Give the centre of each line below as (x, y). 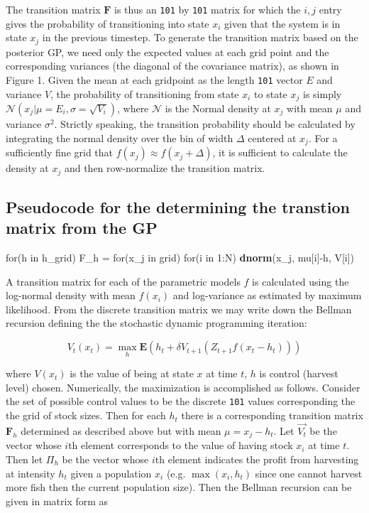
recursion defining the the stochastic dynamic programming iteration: (156, 323)
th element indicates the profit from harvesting (257, 459)
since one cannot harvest (309, 473)
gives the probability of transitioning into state (108, 23)
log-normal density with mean (71, 295)
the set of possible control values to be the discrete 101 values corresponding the (181, 401)
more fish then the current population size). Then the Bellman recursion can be (179, 487)
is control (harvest (299, 373)
